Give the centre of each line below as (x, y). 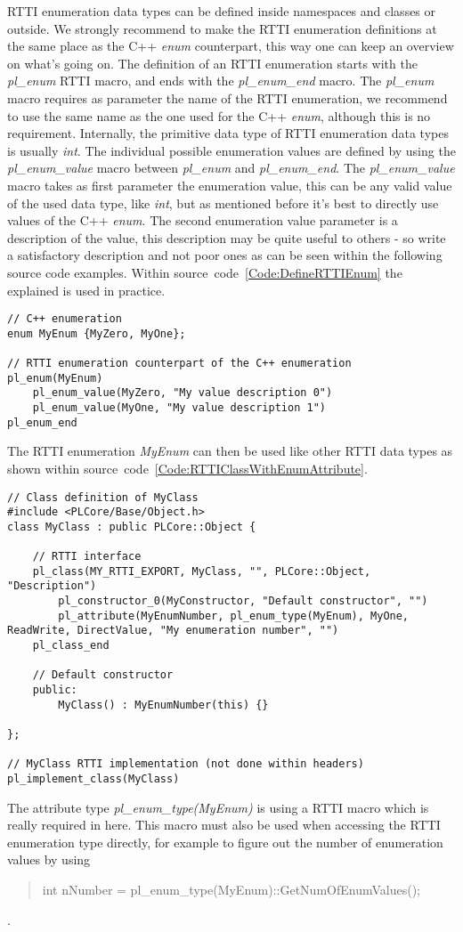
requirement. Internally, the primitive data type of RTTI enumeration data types (228, 133)
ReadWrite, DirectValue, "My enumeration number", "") (173, 631)
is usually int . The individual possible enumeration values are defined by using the (231, 150)
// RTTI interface (87, 557)
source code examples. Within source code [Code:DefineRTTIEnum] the (205, 272)
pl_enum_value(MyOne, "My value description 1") (179, 408)
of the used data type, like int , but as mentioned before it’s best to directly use (223, 203)
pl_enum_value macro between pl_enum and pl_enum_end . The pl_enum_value (231, 168)
